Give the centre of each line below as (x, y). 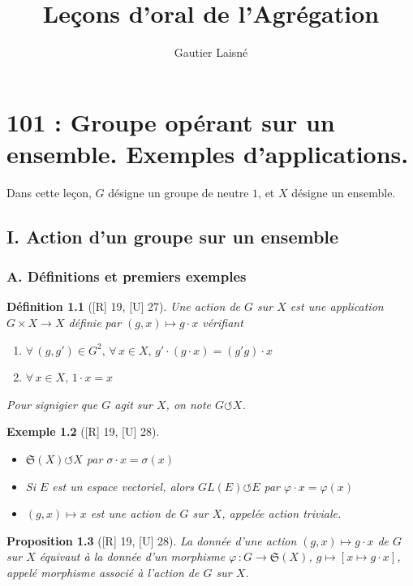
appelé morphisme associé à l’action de (103, 572)
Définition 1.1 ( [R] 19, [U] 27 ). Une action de (123, 306)
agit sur (133, 404)
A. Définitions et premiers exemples (127, 276)
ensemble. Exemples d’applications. (208, 153)
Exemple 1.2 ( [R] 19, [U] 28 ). (83, 431)
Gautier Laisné (211, 52)
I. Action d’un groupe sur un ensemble (173, 236)
